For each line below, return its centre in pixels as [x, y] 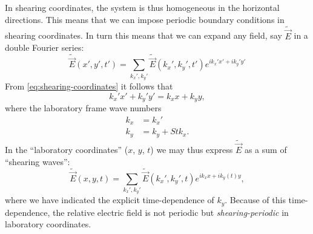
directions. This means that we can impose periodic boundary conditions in [145, 19]
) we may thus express [192, 150]
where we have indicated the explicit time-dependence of [110, 200]
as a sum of [265, 150]
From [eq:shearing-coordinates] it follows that [89, 86]
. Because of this [255, 200]
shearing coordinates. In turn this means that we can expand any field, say [143, 35]
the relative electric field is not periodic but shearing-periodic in [170, 212]
